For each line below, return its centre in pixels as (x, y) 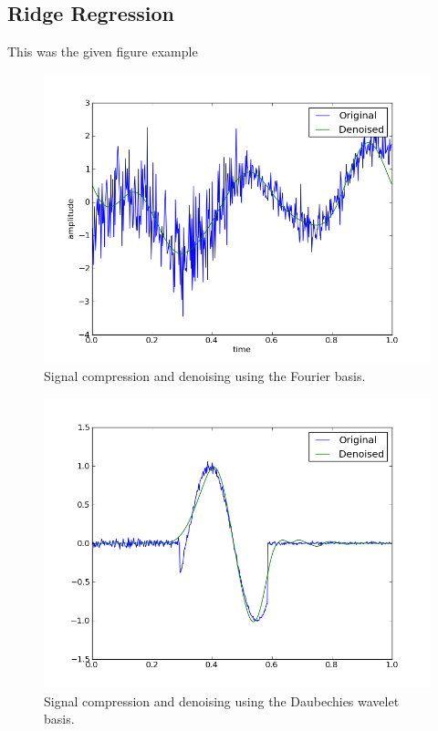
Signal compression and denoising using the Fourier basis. (205, 376)
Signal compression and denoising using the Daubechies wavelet (222, 700)
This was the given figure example (103, 51)
